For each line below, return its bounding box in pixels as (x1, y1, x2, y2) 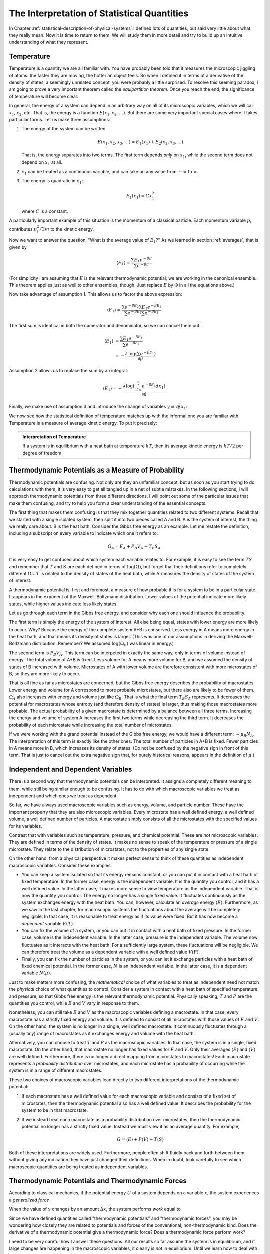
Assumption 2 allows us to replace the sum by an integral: (9, 367, 128, 373)
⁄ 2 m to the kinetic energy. (40, 226, 94, 232)
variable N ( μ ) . (21, 970, 52, 976)
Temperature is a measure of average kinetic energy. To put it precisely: (9, 420, 157, 426)
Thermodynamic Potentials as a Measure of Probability (9, 465, 184, 474)
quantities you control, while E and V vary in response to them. (9, 1000, 139, 1006)
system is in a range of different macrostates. (9, 1067, 103, 1073)
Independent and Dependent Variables (9, 765, 132, 774)
